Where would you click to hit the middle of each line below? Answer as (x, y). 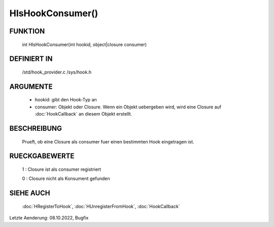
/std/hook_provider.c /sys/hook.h (57, 72)
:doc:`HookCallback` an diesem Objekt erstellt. (83, 114)
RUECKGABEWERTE (42, 156)
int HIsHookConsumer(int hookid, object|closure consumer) (84, 44)
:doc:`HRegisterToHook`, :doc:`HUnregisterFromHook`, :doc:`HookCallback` (101, 206)
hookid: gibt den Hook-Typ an (66, 100)
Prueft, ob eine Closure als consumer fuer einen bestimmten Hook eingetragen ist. (108, 141)
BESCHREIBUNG (36, 128)
